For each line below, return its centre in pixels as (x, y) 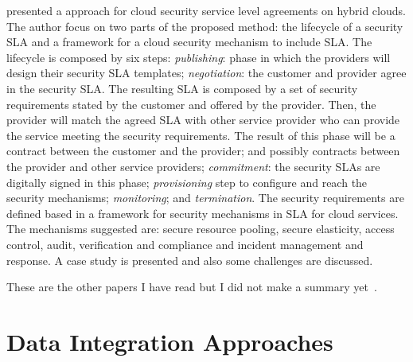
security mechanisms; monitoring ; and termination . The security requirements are (205, 198)
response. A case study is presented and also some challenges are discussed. (190, 260)
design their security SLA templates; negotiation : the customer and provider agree (206, 73)
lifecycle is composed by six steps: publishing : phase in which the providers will (199, 57)
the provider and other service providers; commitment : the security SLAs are (193, 166)
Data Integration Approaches (170, 341)
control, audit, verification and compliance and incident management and (185, 244)
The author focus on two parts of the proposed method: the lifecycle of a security (205, 26)
